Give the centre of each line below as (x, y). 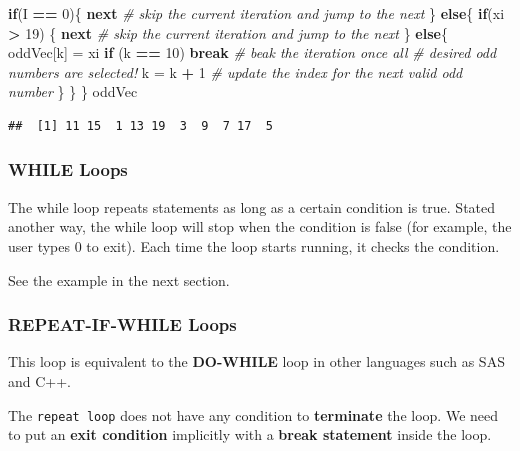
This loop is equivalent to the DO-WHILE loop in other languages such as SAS (256, 361)
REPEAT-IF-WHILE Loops (122, 324)
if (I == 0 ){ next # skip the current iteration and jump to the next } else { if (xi (256, 13)
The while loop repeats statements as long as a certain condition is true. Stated (252, 206)
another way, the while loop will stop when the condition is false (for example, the (260, 226)
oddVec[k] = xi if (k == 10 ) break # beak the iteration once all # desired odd (252, 52)
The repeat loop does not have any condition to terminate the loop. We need (253, 414)
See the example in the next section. (119, 279)
